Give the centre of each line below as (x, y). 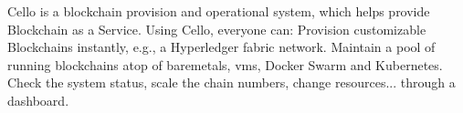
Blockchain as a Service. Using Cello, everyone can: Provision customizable (217, 29)
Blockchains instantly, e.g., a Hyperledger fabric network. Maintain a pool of (221, 47)
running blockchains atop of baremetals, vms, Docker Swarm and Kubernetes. (225, 64)
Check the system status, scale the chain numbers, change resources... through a (231, 82)
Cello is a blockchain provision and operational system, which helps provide (219, 11)
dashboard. (38, 100)
